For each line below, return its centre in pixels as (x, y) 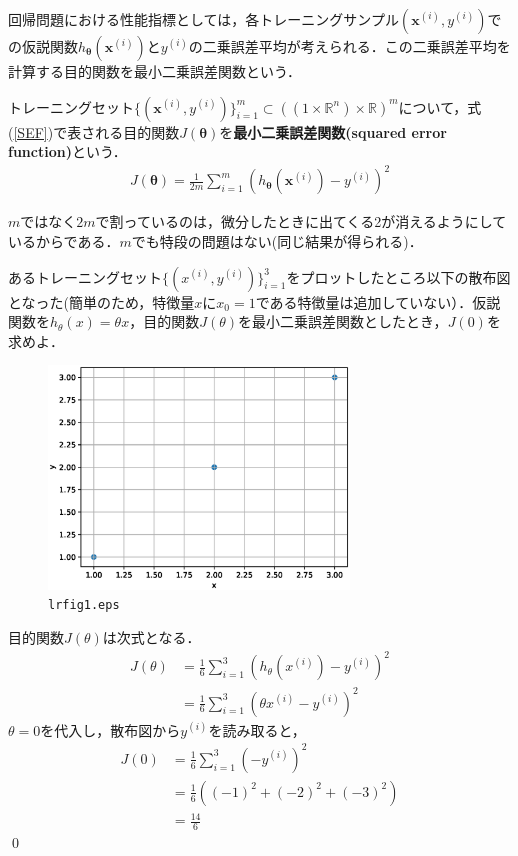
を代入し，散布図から (110, 729)
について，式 (440, 106)
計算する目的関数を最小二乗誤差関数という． (154, 71)
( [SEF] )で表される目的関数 (94, 131)
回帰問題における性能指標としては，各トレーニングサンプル (203, 19)
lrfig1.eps (84, 605)
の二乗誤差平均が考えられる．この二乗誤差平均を (349, 46)
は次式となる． (151, 636)
